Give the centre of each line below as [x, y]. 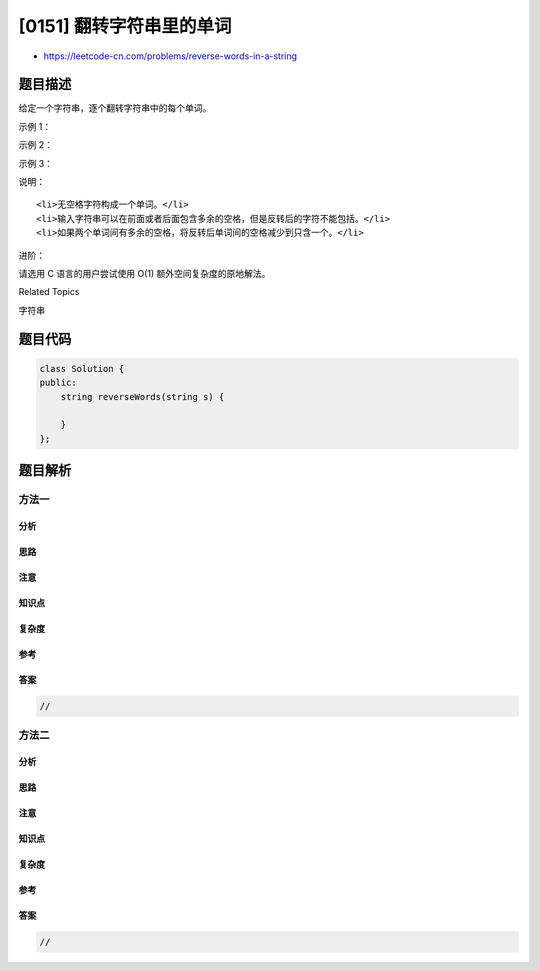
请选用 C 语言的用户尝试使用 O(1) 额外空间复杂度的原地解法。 [144, 273]
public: [58, 383]
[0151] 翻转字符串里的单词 [125, 26]
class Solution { [82, 368]
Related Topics [49, 292]
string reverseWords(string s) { [142, 396]
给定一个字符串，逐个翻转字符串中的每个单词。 [115, 108]
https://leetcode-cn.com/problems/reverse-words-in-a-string [170, 56]
